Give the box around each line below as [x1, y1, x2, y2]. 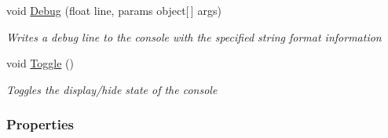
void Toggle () [6, 55, 74, 71]
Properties [6, 114, 74, 134]
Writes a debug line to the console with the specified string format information [6, 28, 382, 45]
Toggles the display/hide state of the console [6, 81, 218, 97]
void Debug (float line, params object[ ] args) [6, 2, 221, 18]
